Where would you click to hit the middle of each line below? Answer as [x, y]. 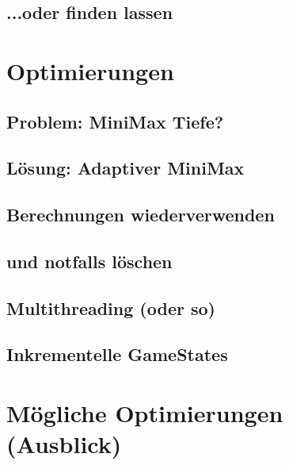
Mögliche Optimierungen [145, 413]
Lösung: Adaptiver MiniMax [125, 168]
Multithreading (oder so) [111, 307]
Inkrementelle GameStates [117, 354]
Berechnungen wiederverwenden [141, 215]
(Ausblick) [64, 444]
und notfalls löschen [89, 261]
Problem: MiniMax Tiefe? [115, 121]
